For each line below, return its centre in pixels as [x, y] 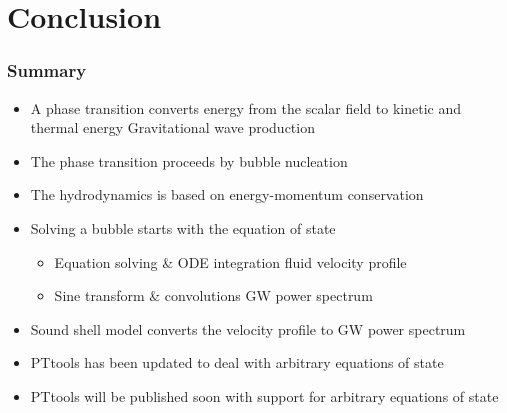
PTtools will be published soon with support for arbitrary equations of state [264, 395]
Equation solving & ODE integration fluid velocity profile [230, 261]
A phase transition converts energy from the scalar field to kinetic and [246, 107]
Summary [47, 70]
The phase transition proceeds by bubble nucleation [189, 160]
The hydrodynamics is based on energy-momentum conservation [227, 194]
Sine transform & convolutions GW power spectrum [213, 295]
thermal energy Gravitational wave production [172, 127]
